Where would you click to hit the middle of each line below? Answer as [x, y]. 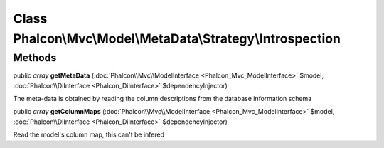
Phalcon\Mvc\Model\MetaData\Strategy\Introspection [177, 38]
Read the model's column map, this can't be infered [89, 134]
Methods [35, 58]
